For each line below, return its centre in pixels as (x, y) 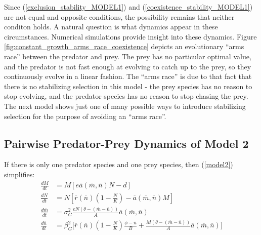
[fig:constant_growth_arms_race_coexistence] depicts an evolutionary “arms (124, 46)
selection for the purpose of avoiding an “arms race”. (85, 116)
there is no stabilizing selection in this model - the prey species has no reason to (128, 86)
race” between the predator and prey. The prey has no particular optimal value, (128, 56)
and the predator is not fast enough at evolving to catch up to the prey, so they (128, 66)
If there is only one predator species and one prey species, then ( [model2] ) (119, 164)
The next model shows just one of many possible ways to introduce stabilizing (125, 106)
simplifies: (19, 174)
